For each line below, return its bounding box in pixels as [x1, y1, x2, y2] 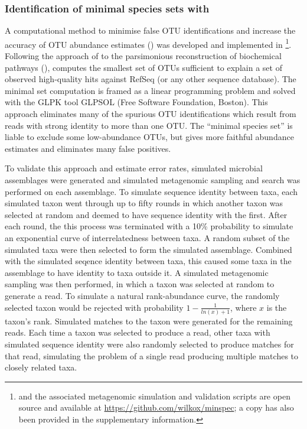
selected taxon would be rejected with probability [5, 301, 184, 313]
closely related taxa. [5, 361, 77, 373]
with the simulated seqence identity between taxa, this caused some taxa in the [5, 255, 292, 267]
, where [230, 301, 257, 313]
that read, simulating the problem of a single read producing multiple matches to [5, 349, 299, 362]
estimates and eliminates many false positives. [5, 142, 171, 154]
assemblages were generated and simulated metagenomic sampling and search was [5, 174, 301, 186]
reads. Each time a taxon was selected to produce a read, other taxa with [5, 326, 270, 339]
